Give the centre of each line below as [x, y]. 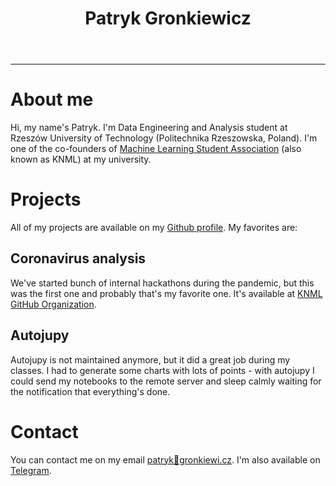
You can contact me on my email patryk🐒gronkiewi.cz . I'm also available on [165, 459]
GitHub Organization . [53, 304]
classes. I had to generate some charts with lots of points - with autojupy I [162, 370]
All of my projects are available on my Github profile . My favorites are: [154, 228]
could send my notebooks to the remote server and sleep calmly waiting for [166, 381]
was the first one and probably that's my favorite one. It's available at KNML [166, 293]
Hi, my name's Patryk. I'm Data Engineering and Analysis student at [149, 128]
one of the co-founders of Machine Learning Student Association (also [156, 149]
